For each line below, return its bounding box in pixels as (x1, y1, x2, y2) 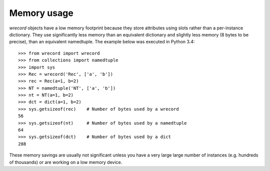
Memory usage (9, 7, 73, 18)
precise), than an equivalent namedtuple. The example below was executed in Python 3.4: (9, 39, 195, 45)
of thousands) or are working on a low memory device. (9, 159, 122, 165)
